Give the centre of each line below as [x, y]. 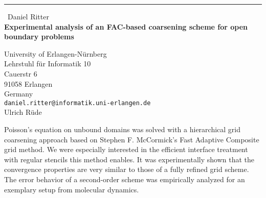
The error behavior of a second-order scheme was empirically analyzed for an [125, 179]
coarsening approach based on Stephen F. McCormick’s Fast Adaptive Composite [132, 139]
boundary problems [39, 36]
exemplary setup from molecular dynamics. [72, 189]
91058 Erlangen [28, 83]
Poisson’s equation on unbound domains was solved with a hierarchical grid [123, 129]
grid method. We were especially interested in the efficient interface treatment [126, 149]
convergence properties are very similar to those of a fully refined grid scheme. [127, 169]
